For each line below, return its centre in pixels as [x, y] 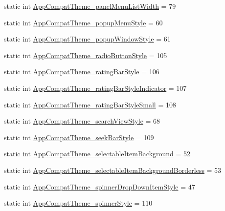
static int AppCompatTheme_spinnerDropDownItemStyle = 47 [100, 186]
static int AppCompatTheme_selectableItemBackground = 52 [97, 154]
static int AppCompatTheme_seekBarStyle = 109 [79, 137]
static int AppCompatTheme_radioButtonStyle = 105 [86, 55]
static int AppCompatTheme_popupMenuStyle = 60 [83, 22]
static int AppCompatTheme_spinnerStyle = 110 [78, 203]
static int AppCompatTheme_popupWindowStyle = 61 [87, 39]
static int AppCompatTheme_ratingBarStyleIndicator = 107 [95, 88]
